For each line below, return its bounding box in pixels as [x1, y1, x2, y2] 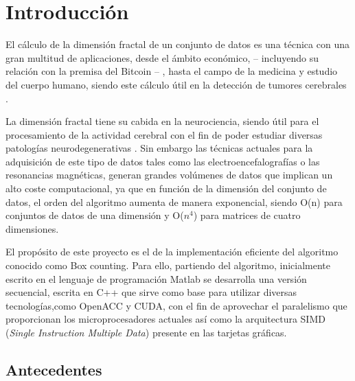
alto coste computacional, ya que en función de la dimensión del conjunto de [5, 181, 327, 196]
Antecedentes [5, 358, 102, 380]
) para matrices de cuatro [193, 208, 301, 222]
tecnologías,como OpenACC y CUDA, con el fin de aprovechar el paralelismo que [5, 298, 347, 312]
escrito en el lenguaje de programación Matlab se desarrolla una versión [5, 271, 307, 286]
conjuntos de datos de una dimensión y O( [5, 208, 184, 222]
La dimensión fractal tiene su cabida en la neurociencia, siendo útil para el [5, 114, 319, 128]
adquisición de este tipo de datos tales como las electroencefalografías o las [5, 154, 320, 168]
